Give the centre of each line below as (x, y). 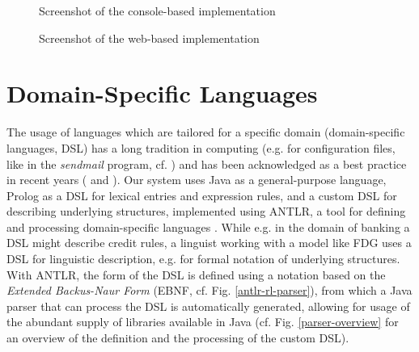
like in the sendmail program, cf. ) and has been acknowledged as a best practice (207, 163)
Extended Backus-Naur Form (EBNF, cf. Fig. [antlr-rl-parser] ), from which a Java (209, 290)
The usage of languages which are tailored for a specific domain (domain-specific (206, 132)
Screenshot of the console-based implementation (157, 10)
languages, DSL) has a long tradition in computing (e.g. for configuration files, (201, 147)
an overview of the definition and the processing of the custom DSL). (178, 338)
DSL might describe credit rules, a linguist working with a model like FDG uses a (209, 243)
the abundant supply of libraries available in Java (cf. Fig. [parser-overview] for (203, 322)
